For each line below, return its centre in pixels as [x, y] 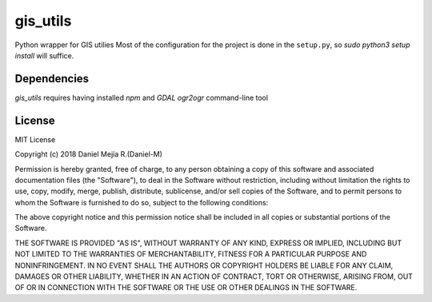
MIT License [35, 139]
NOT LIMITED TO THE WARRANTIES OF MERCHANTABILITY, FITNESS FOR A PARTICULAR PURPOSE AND [191, 254]
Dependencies [52, 79]
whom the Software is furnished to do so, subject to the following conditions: [142, 202]
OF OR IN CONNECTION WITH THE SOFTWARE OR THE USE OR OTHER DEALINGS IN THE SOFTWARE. [186, 288]
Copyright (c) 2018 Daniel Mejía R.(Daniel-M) [89, 154]
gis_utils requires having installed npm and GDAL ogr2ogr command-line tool [141, 97]
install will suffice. [44, 55]
